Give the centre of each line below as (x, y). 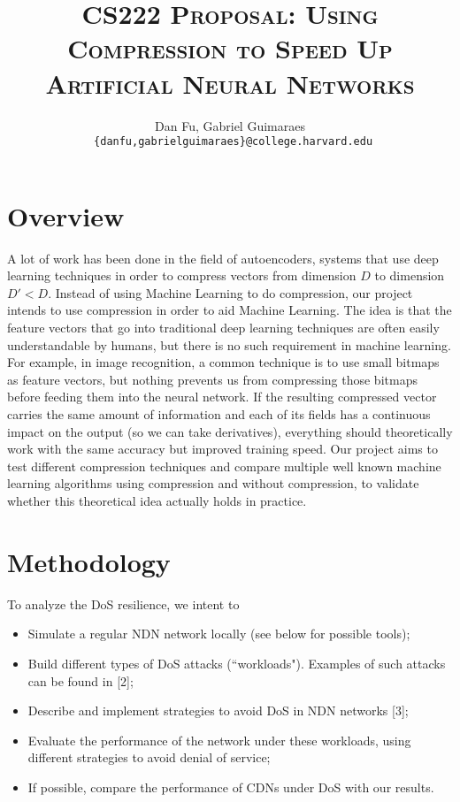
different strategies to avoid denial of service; (149, 757)
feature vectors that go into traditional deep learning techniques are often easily (223, 328)
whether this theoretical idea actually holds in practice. (157, 500)
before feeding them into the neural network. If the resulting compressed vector (222, 397)
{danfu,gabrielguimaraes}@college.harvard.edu (234, 142)
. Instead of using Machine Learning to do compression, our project (230, 292)
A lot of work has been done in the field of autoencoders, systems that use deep (223, 258)
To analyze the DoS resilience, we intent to (123, 603)
